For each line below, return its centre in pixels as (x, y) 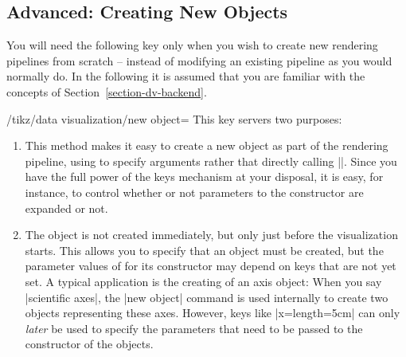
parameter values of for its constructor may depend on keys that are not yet (211, 266)
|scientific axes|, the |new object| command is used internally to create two (207, 297)
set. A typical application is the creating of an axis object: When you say (203, 281)
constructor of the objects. (89, 344)
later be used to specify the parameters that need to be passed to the (194, 328)
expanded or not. (66, 208)
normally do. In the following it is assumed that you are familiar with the (186, 76)
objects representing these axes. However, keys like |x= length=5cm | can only (213, 313)
